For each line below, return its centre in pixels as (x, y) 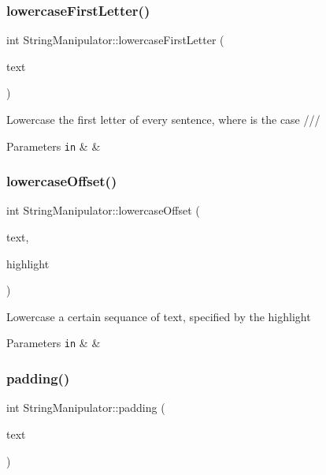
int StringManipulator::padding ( (86, 408)
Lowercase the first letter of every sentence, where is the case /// (163, 119)
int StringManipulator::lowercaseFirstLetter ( (115, 40)
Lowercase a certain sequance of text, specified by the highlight (159, 316)
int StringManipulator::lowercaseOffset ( (103, 210)
